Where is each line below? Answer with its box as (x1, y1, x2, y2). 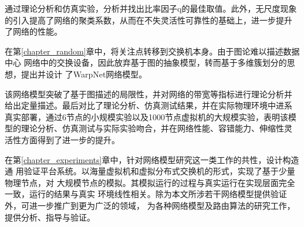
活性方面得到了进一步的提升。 (5, 133, 120, 145)
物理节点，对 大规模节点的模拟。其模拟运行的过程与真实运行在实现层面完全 (5, 176, 295, 188)
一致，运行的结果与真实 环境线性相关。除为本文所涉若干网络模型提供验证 (5, 188, 287, 200)
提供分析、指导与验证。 (5, 211, 95, 223)
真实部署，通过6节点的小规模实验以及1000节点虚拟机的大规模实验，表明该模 (5, 110, 296, 123)
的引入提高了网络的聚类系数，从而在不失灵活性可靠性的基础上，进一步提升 (5, 13, 292, 26)
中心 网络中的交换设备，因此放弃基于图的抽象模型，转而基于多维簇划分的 (5, 56, 287, 69)
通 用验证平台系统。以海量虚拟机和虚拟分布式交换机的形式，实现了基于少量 (5, 165, 295, 177)
